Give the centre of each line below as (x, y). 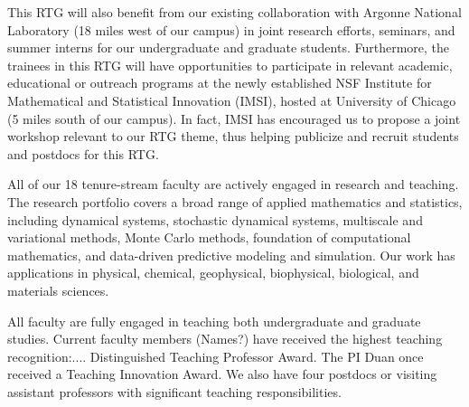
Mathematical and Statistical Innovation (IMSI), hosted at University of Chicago (232, 100)
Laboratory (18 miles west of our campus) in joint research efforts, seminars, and (231, 29)
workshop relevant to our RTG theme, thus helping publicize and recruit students (233, 136)
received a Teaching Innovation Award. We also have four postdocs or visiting (222, 374)
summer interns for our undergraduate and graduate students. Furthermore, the (229, 47)
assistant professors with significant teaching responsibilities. (174, 391)
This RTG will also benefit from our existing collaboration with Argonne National (234, 12)
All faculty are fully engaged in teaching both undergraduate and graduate (214, 321)
